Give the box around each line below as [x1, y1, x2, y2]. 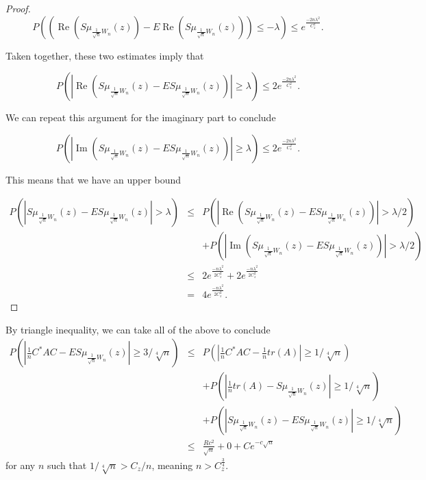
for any [5, 457, 36, 472]
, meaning [151, 457, 193, 472]
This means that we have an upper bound [5, 172, 181, 186]
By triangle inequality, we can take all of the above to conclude [5, 322, 271, 336]
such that [47, 457, 87, 472]
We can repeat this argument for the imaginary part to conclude [5, 110, 276, 125]
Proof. [5, 1, 31, 15]
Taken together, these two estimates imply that [5, 48, 204, 62]
